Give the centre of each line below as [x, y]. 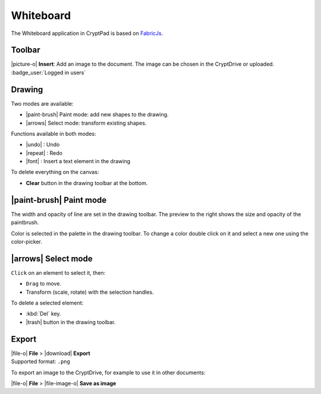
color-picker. [27, 242]
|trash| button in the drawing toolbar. [71, 322]
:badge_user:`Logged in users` [48, 72]
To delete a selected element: [47, 303]
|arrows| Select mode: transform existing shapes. [86, 123]
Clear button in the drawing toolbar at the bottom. [87, 183]
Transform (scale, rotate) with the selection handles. [90, 292]
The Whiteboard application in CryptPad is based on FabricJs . [87, 33]
